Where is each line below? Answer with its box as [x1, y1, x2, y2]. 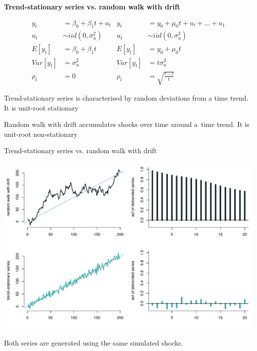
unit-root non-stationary [4, 128, 78, 139]
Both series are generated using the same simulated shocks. [4, 338, 183, 348]
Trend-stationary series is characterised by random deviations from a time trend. [4, 93, 249, 103]
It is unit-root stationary [4, 102, 79, 113]
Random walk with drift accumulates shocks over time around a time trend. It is [4, 119, 250, 129]
